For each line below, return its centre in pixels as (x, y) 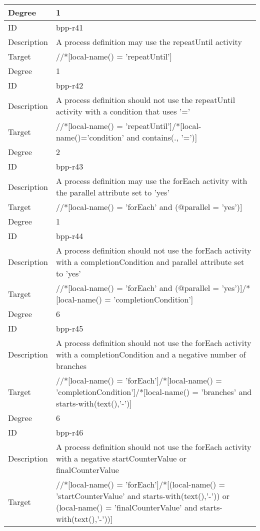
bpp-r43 (69, 166)
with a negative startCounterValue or (121, 458)
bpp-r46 (69, 432)
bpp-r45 (69, 328)
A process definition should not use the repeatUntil (145, 100)
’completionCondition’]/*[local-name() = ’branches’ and (154, 392)
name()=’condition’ (90, 137)
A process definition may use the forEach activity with (151, 181)
